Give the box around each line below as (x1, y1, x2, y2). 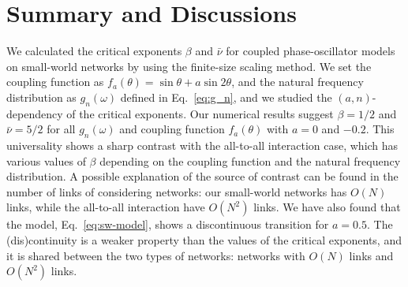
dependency (6, 105, 63, 121)
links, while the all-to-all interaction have (6, 199, 205, 215)
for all (47, 121, 76, 137)
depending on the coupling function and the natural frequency (99, 152, 401, 169)
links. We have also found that (253, 199, 401, 215)
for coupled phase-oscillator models (226, 43, 395, 59)
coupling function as (6, 73, 104, 90)
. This (365, 121, 395, 137)
